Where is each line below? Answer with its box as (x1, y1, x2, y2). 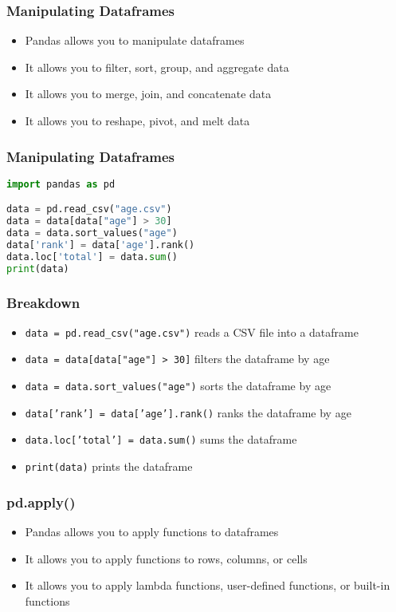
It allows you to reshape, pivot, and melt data (25, 113, 250, 128)
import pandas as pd (6, 178, 116, 190)
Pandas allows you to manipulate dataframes (25, 32, 245, 49)
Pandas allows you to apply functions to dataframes (25, 523, 279, 539)
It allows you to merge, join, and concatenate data (25, 85, 272, 102)
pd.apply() (6, 492, 76, 511)
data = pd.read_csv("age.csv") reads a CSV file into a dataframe (25, 323, 359, 340)
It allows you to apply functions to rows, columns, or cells (25, 550, 308, 567)
